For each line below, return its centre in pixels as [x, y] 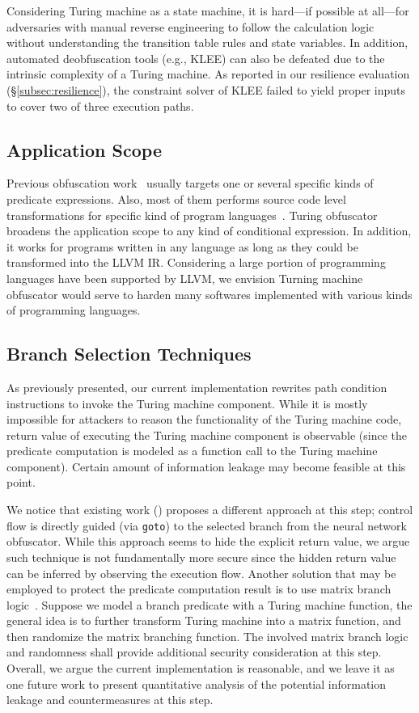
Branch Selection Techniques [129, 354]
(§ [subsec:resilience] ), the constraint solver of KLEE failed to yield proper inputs [206, 89]
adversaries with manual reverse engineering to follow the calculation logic [190, 26]
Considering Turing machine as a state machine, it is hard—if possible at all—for [208, 11]
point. [21, 482]
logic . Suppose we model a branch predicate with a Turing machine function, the [209, 604]
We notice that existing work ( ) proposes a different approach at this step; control [210, 510]
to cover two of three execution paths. [100, 105]
